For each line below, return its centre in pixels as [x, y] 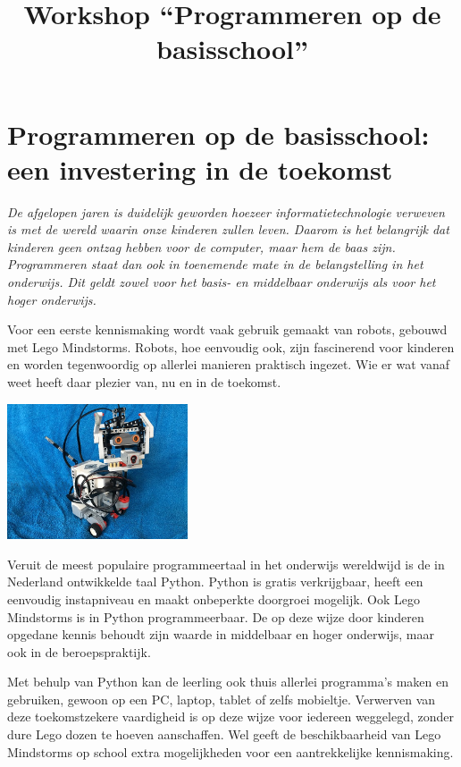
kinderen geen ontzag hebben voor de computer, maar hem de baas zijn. [201, 246]
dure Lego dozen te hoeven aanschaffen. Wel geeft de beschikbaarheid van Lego [224, 734]
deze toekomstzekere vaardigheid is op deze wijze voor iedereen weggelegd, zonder [230, 716]
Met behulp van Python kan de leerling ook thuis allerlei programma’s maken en [228, 682]
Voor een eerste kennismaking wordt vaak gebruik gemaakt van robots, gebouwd [227, 329]
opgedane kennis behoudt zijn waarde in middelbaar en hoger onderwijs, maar [221, 634]
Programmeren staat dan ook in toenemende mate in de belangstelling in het [215, 264]
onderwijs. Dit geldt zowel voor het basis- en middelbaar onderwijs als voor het [222, 282]
